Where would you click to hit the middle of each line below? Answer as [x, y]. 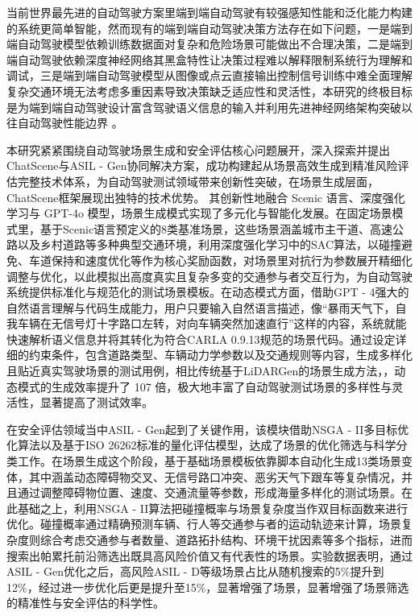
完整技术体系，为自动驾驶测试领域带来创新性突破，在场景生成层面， [198, 181]
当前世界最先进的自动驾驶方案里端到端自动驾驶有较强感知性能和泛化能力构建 [209, 12]
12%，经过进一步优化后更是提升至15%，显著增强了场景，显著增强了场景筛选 [208, 587]
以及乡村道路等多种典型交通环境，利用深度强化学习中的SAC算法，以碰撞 [209, 244]
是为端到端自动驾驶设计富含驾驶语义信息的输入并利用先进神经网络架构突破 [204, 107]
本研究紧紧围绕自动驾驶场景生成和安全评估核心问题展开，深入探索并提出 [198, 149]
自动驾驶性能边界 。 [70, 123]
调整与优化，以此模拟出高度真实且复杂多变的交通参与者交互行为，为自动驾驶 [209, 276]
